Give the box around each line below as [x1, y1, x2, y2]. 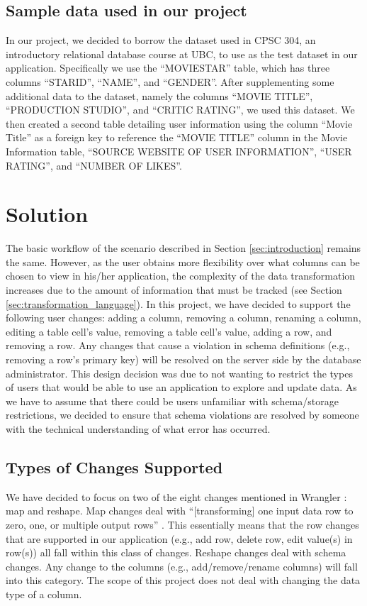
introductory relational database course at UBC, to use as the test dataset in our [6, 46, 358, 61]
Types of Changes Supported [6, 456, 223, 478]
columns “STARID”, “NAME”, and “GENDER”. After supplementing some [6, 74, 334, 89]
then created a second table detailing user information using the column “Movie [6, 116, 353, 131]
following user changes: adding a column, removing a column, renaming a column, [6, 310, 361, 325]
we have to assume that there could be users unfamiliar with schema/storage [6, 393, 339, 408]
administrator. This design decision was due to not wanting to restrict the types [6, 365, 353, 380]
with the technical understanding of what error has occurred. [6, 421, 271, 436]
